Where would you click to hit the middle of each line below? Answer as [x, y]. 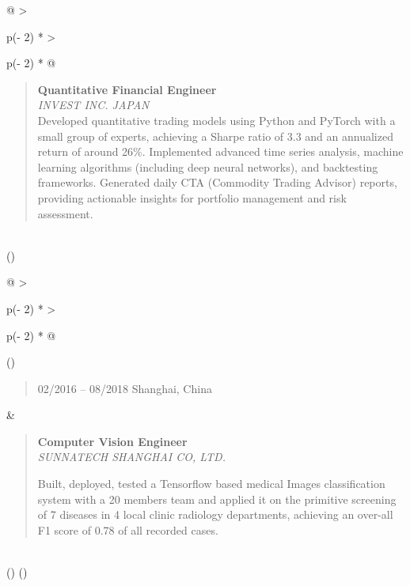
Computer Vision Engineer [112, 441]
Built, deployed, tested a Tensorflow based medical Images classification [211, 484]
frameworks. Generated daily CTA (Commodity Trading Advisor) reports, [217, 182]
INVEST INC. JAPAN [93, 105]
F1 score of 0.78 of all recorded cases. [128, 529]
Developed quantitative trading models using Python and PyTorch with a [216, 120]
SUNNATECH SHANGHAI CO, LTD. [131, 457]
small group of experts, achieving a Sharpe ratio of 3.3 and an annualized [215, 136]
